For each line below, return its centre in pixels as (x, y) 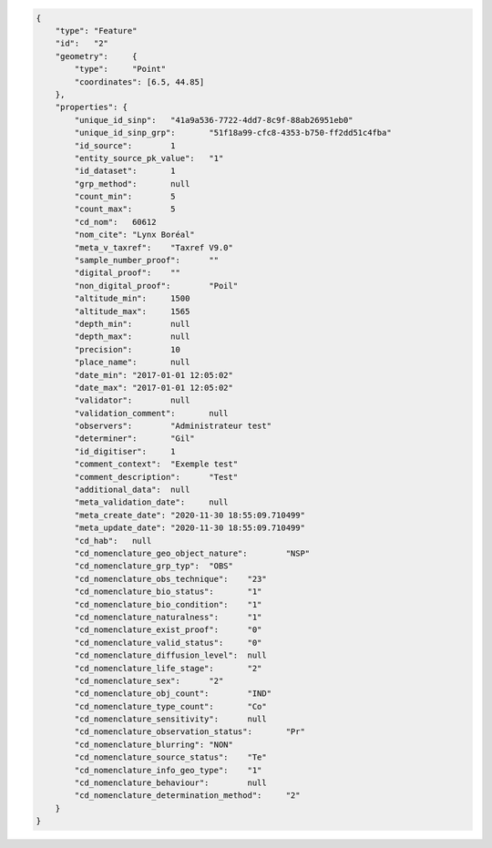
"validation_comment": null (151, 413)
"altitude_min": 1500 (132, 299)
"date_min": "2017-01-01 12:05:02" (154, 375)
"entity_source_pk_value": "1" (149, 158)
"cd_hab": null (113, 541)
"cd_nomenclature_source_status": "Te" (171, 757)
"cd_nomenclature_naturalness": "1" (168, 617)
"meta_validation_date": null (151, 502)
